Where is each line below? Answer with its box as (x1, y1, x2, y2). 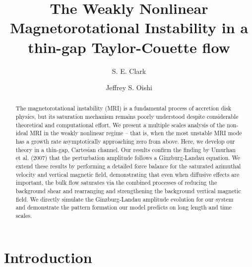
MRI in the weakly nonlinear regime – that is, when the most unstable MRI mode (30, 129, 242, 137)
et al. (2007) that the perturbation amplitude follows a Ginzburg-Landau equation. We (15, 154, 241, 162)
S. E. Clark (112, 65, 146, 76)
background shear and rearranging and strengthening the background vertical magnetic (15, 187, 241, 195)
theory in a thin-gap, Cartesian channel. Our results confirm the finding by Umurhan (15, 145, 236, 154)
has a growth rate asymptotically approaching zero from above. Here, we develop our (15, 137, 235, 146)
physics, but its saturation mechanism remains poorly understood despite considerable (15, 112, 239, 121)
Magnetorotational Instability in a (9, 17, 249, 38)
